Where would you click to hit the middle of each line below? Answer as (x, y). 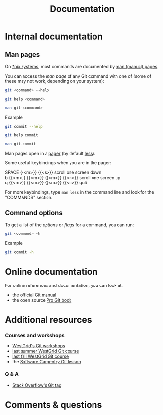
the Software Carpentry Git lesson (47, 362)
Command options (34, 213)
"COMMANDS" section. (29, 198)
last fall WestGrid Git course (40, 356)
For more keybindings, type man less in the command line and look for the (80, 192)
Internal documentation (54, 37)
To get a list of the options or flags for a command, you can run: (70, 225)
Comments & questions (54, 404)
